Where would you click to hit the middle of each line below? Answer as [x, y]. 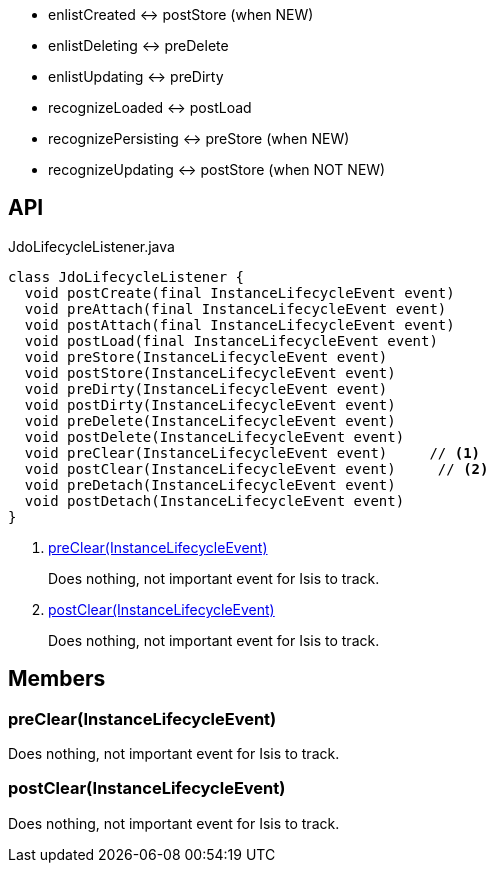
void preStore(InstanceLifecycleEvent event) [206, 356]
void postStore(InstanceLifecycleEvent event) [210, 372]
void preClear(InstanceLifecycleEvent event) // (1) [252, 452]
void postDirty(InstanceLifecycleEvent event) [210, 404]
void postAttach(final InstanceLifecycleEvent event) [239, 324]
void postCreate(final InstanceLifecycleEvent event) [239, 292]
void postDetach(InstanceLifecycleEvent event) [214, 500]
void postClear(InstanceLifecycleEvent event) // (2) [256, 468]
